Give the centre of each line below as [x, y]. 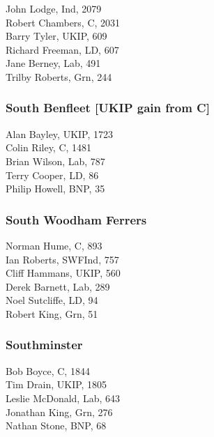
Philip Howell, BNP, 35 [55, 189]
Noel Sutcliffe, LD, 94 [52, 300]
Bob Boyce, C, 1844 [48, 370]
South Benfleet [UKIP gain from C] [108, 108]
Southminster [44, 345]
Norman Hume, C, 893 [54, 245]
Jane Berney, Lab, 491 [53, 63]
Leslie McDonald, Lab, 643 [63, 398]
